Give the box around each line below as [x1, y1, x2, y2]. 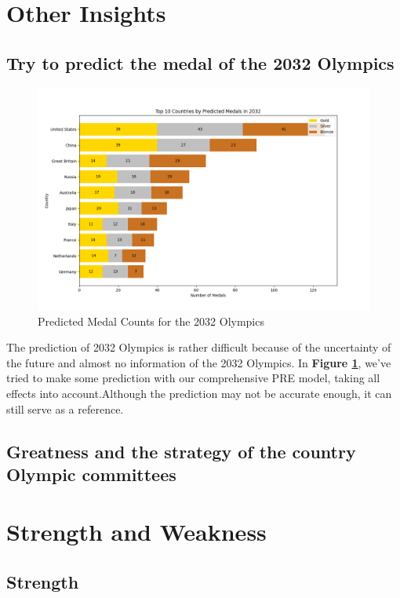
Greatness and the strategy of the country [6, 439, 356, 463]
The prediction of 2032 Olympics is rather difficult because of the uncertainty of [6, 339, 391, 356]
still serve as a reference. [6, 400, 124, 417]
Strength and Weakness [6, 516, 267, 548]
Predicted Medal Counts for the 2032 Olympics [38, 312, 264, 329]
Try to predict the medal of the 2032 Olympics [6, 50, 395, 75]
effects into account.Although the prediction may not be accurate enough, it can [6, 385, 392, 401]
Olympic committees [6, 461, 176, 486]
